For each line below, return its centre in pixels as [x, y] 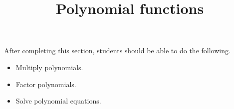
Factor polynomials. [46, 84]
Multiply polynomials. [49, 67]
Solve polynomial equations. [58, 101]
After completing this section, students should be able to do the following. [117, 51]
